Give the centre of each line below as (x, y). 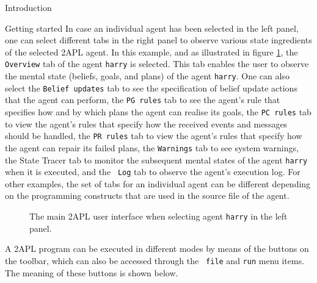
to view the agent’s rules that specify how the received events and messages (146, 124)
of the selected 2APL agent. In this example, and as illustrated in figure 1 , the (151, 52)
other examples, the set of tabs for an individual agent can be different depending (158, 183)
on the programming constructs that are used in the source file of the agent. (147, 195)
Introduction (28, 7)
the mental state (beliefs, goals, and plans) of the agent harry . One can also (147, 76)
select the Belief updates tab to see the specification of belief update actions (151, 88)
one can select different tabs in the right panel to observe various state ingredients (158, 40)
